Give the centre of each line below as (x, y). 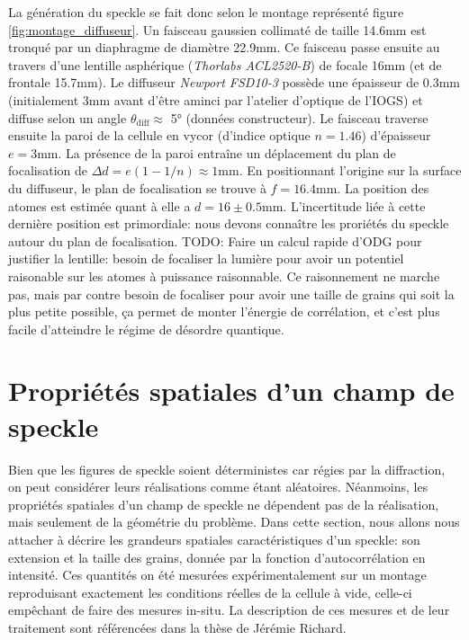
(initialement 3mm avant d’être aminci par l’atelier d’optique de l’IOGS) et (216, 99)
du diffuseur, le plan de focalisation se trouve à (137, 187)
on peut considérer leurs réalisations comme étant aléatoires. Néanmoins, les (218, 487)
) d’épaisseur (396, 135)
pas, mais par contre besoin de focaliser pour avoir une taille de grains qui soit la (231, 293)
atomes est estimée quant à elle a (99, 205)
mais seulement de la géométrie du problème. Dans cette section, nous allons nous (234, 522)
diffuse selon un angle (68, 117)
